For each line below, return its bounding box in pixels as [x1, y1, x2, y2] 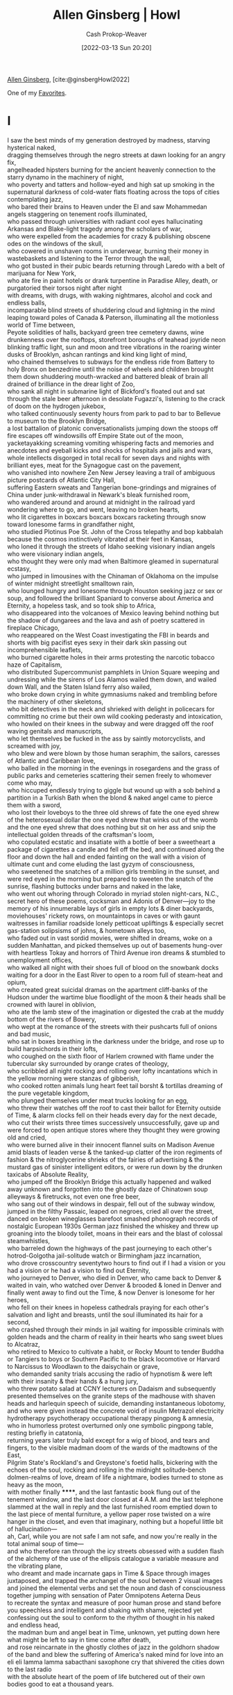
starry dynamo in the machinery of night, [7, 172, 124, 181]
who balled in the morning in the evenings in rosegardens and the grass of [7, 763, 220, 772]
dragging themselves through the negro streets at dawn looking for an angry [7, 150, 226, 159]
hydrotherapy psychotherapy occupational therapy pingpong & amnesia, [7, 1413, 214, 1422]
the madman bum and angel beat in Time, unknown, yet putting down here [7, 1628, 221, 1637]
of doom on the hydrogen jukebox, [7, 402, 106, 410]
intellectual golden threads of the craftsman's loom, [7, 830, 155, 838]
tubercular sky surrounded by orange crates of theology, [7, 1059, 169, 1067]
